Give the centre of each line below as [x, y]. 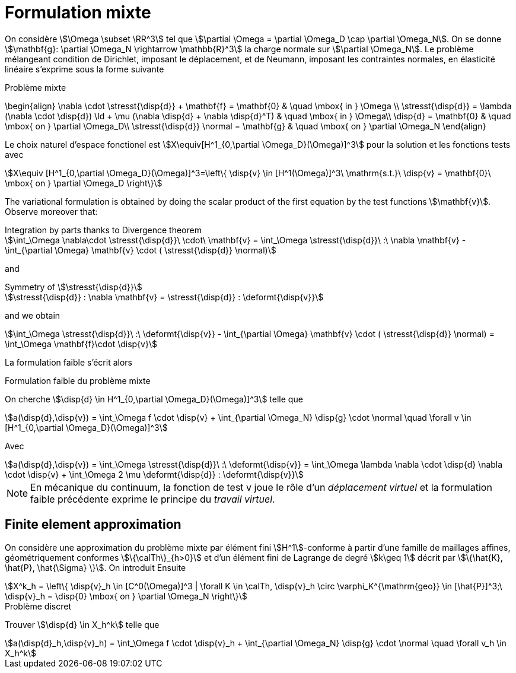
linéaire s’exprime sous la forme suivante [85, 69]
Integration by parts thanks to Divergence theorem [103, 230]
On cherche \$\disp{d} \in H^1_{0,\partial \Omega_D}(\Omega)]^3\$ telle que [154, 399]
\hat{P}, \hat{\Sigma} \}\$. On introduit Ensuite [95, 567]
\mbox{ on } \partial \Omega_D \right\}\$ [84, 183]
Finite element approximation [93, 525]
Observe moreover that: [51, 211]
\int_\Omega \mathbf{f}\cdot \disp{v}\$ [81, 344]
